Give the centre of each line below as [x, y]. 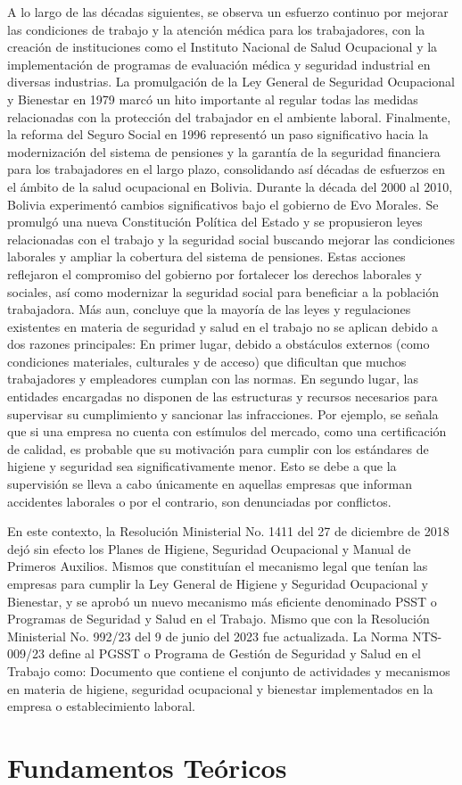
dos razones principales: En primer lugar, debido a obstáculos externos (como [219, 344]
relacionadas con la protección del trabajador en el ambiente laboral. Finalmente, [229, 116]
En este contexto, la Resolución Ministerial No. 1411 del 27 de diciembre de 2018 [228, 531]
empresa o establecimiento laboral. [101, 706]
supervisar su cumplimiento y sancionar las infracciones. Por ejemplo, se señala [223, 413]
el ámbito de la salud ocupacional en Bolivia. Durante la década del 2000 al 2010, [230, 186]
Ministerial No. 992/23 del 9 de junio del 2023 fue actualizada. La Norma [208, 636]
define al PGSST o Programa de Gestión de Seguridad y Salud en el [235, 653]
